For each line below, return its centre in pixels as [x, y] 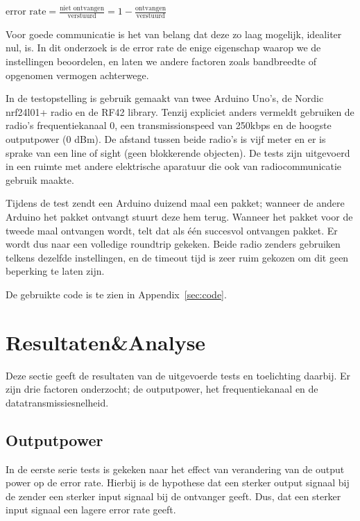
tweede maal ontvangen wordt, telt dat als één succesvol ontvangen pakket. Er [172, 230]
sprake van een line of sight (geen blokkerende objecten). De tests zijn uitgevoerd [178, 152]
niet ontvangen [82, 8]
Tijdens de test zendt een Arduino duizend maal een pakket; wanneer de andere [175, 203]
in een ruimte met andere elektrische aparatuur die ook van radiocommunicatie [174, 166]
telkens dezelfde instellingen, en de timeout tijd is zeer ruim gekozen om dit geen [177, 257]
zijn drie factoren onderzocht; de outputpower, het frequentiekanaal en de [162, 389]
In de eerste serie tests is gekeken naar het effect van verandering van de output [175, 469]
